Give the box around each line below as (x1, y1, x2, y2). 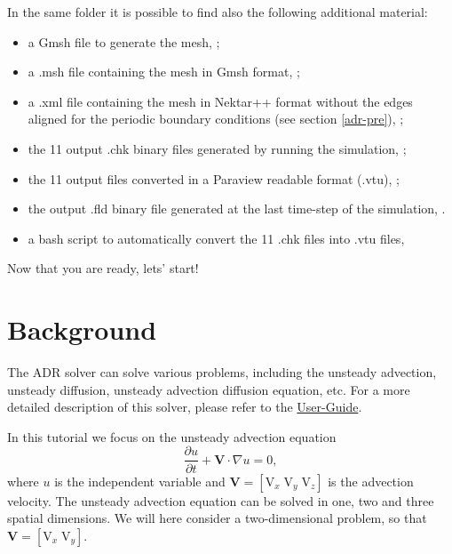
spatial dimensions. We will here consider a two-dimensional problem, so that (7, 509, 427, 527)
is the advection (328, 471, 414, 490)
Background (7, 311, 157, 348)
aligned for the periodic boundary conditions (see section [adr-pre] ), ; (28, 109, 404, 128)
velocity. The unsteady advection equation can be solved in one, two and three (7, 491, 434, 510)
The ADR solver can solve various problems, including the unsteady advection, (7, 363, 437, 381)
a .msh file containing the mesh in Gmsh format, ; (28, 62, 300, 81)
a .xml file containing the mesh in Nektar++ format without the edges (28, 92, 413, 110)
